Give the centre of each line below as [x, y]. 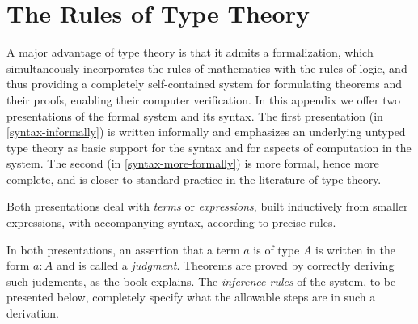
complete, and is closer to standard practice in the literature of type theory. [194, 179]
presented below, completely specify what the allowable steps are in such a [191, 297]
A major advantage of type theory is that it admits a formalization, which [190, 52]
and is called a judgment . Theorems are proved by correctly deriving [225, 265]
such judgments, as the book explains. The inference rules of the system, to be [201, 281]
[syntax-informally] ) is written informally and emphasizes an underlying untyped [206, 132]
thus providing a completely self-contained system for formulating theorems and [204, 84]
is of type [277, 249]
